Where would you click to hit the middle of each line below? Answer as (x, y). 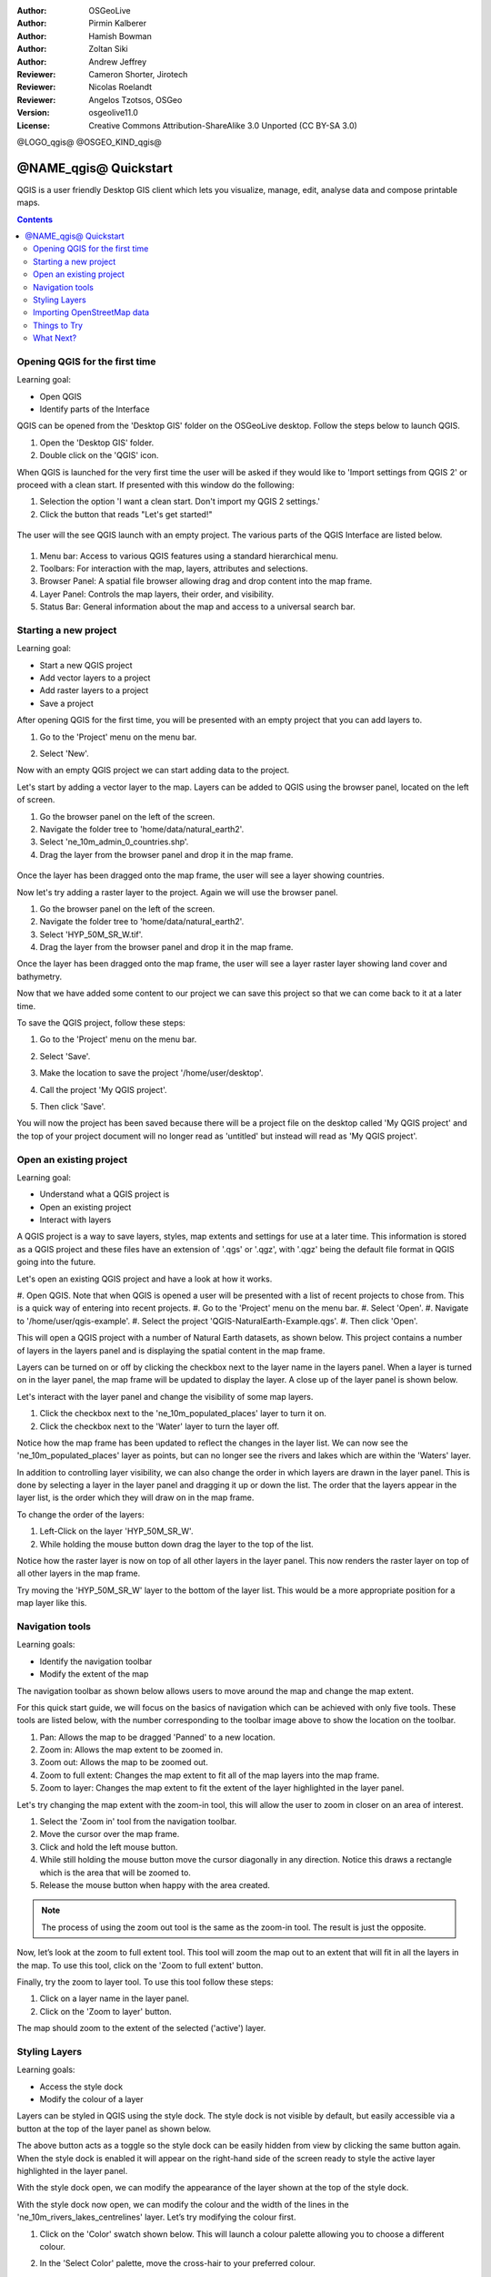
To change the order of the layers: (80, 1514)
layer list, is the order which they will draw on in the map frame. (135, 1497)
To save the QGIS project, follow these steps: (101, 1023)
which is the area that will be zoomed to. (115, 1873)
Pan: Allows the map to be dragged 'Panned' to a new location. (158, 1737)
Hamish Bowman (120, 36)
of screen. (36, 800)
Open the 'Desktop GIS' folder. (97, 443)
